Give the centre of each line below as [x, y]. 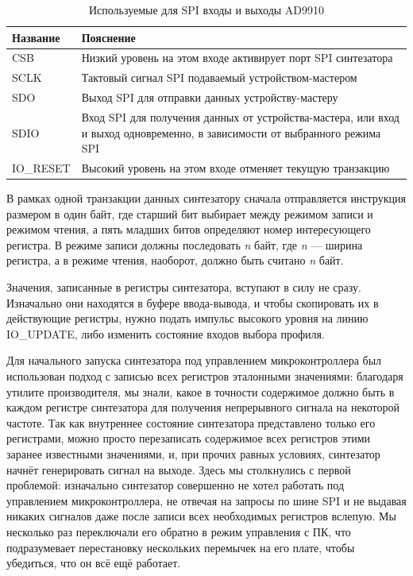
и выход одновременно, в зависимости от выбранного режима [231, 132]
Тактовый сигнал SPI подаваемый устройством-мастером [219, 77]
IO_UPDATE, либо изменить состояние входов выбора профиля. [166, 333]
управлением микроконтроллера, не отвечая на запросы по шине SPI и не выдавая [206, 500]
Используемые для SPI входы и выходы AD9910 [206, 10]
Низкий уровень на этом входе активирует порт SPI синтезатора [237, 58]
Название [36, 37]
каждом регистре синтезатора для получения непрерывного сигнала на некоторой [203, 407]
